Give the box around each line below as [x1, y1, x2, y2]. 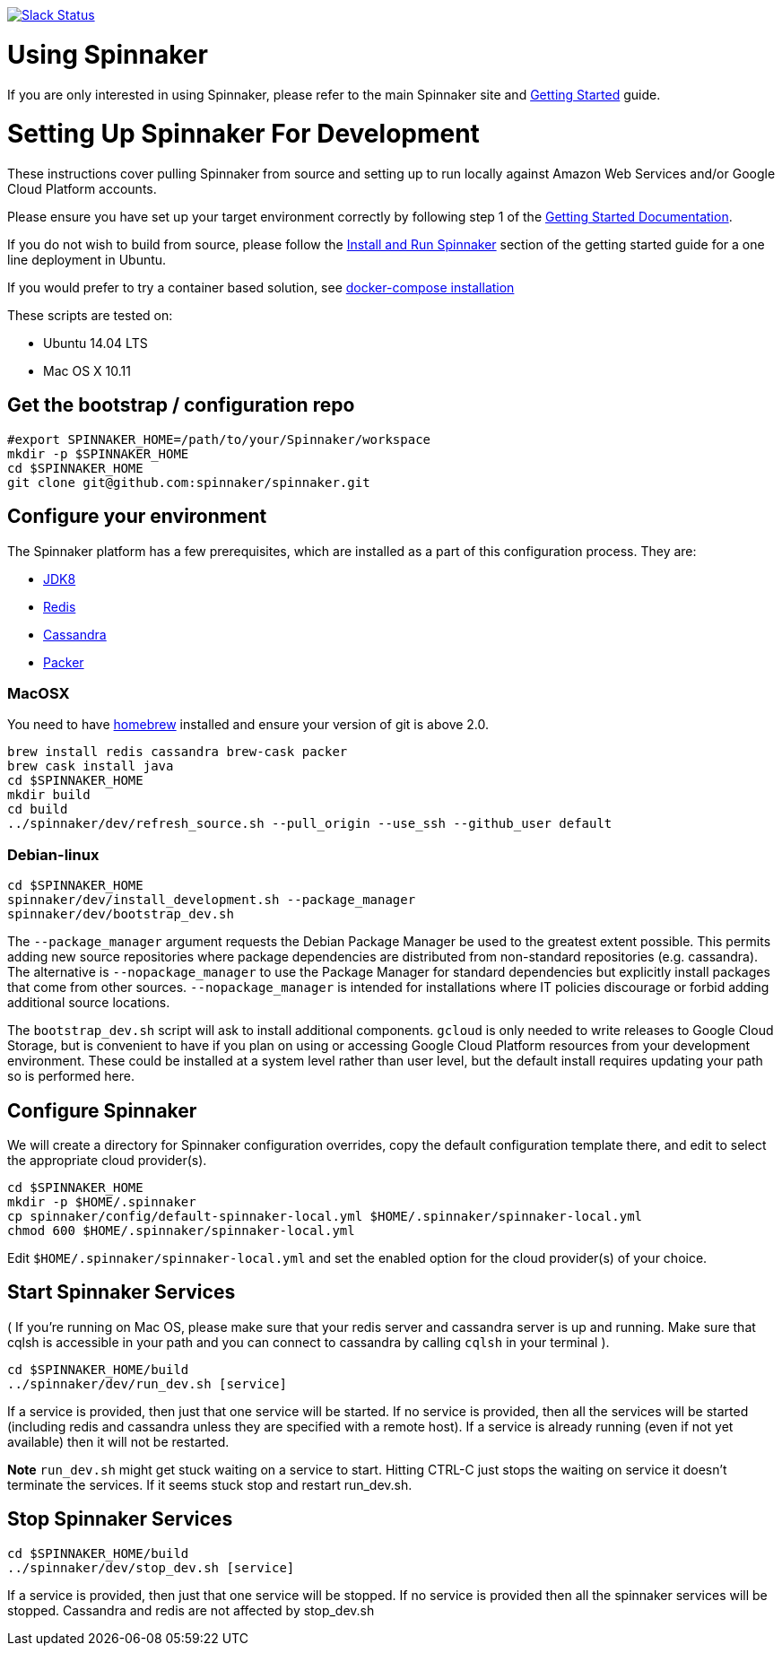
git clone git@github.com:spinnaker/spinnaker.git [7, 474, 370, 490]
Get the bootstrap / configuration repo [7, 394, 355, 417]
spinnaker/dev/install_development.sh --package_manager [7, 892, 416, 908]
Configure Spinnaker [7, 1099, 197, 1122]
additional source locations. [7, 995, 170, 1011]
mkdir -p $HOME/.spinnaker [7, 1195, 196, 1210]
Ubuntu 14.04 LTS [43, 335, 148, 351]
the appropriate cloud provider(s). [7, 1153, 207, 1169]
